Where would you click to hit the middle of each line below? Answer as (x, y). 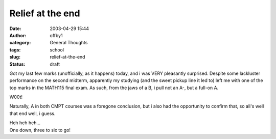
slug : (15, 57)
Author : (18, 35)
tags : (15, 50)
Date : (15, 29)
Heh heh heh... (25, 123)
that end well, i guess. (32, 113)
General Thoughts (69, 43)
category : (20, 43)
